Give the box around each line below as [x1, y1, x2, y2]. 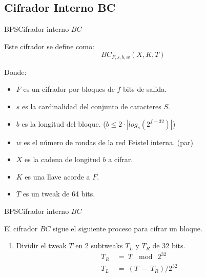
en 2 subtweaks [75, 240, 123, 251]
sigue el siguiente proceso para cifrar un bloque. [53, 223, 202, 233]
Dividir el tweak [16, 240, 67, 251]
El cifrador [4, 223, 38, 233]
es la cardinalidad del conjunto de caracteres [22, 101, 161, 112]
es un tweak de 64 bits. [23, 188, 95, 199]
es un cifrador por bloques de [23, 84, 115, 94]
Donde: [4, 66, 27, 77]
